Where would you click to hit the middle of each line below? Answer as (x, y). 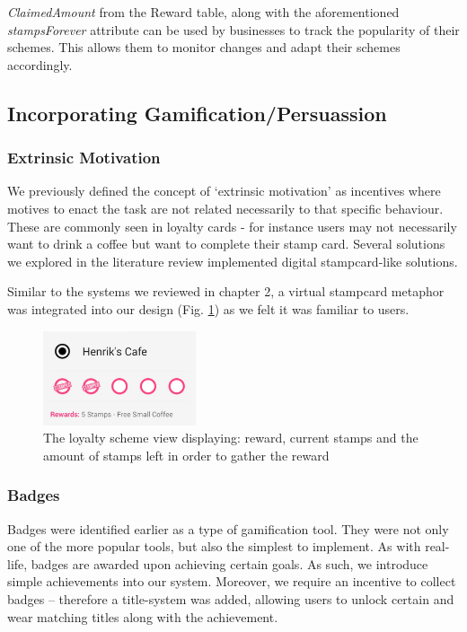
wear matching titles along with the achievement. (143, 616)
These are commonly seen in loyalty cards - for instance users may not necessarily (232, 226)
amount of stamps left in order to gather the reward (186, 455)
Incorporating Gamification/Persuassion (197, 113)
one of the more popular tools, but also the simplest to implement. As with (214, 546)
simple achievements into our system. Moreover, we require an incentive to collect (232, 581)
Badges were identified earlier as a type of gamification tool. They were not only (228, 528)
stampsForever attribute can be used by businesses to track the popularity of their (233, 29)
